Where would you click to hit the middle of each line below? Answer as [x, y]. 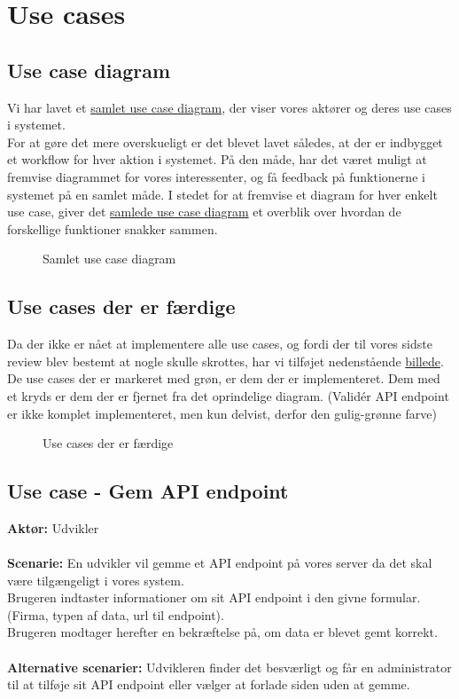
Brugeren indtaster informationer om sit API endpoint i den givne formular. [214, 597]
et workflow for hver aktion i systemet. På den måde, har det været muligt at [217, 159]
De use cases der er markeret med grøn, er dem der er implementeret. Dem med [224, 378]
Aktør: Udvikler [53, 527]
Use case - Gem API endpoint [148, 491]
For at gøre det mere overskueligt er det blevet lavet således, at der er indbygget [225, 141]
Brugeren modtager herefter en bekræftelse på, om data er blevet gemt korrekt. [222, 632]
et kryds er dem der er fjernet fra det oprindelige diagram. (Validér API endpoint [228, 395]
